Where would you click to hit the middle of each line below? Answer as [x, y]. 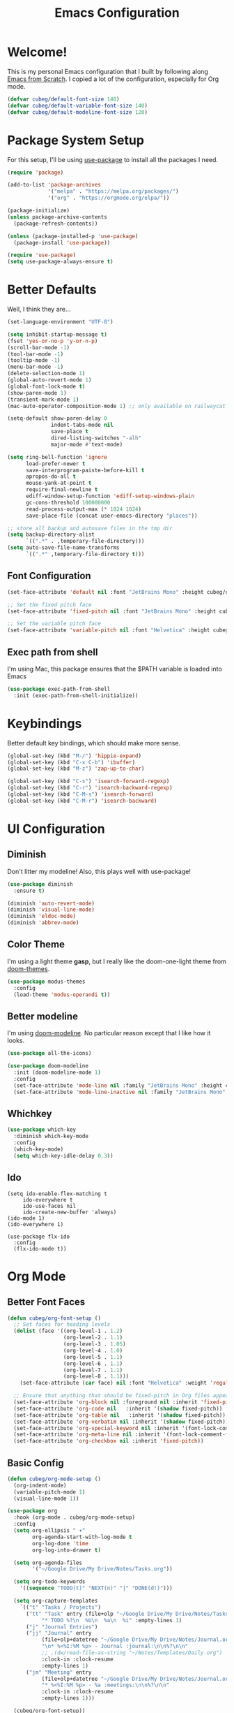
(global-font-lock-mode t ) [46, 386]
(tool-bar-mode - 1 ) [36, 354]
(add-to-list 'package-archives [54, 185]
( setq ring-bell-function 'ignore [57, 457]
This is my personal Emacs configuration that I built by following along [108, 71]
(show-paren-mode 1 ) [37, 393]
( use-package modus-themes [46, 982]
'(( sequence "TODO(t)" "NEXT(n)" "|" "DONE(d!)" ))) [96, 1588]
